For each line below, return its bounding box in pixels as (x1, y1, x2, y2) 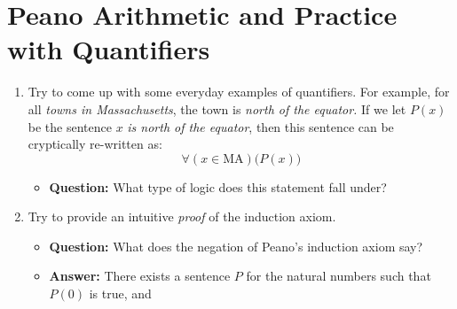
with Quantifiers (7, 31, 210, 67)
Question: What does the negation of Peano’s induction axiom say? (49, 236, 423, 255)
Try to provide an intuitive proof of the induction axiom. (28, 207, 336, 226)
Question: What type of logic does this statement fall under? (49, 177, 387, 196)
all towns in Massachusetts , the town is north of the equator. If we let (28, 99, 406, 118)
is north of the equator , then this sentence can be (127, 117, 394, 135)
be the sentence (28, 117, 112, 135)
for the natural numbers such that (246, 267, 431, 285)
